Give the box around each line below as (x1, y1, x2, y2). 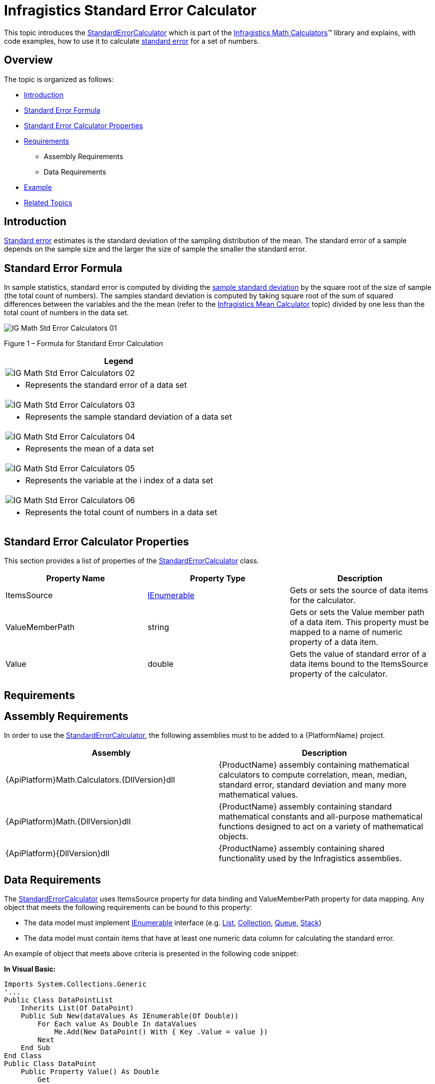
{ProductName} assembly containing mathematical (219, 760, 409, 770)
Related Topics (24, 198, 73, 207)
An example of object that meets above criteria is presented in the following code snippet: (4, 949, 298, 958)
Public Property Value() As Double (20, 1068, 159, 1076)
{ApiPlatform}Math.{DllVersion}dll (5, 816, 131, 827)
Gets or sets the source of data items (289, 585, 429, 596)
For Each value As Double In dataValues (37, 1020, 197, 1028)
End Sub (20, 1044, 50, 1052)
